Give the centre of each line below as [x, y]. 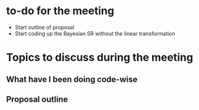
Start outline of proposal [44, 27]
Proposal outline [37, 99]
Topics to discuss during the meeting [100, 58]
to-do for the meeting [60, 11]
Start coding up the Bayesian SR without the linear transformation [95, 33]
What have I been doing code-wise [72, 79]
